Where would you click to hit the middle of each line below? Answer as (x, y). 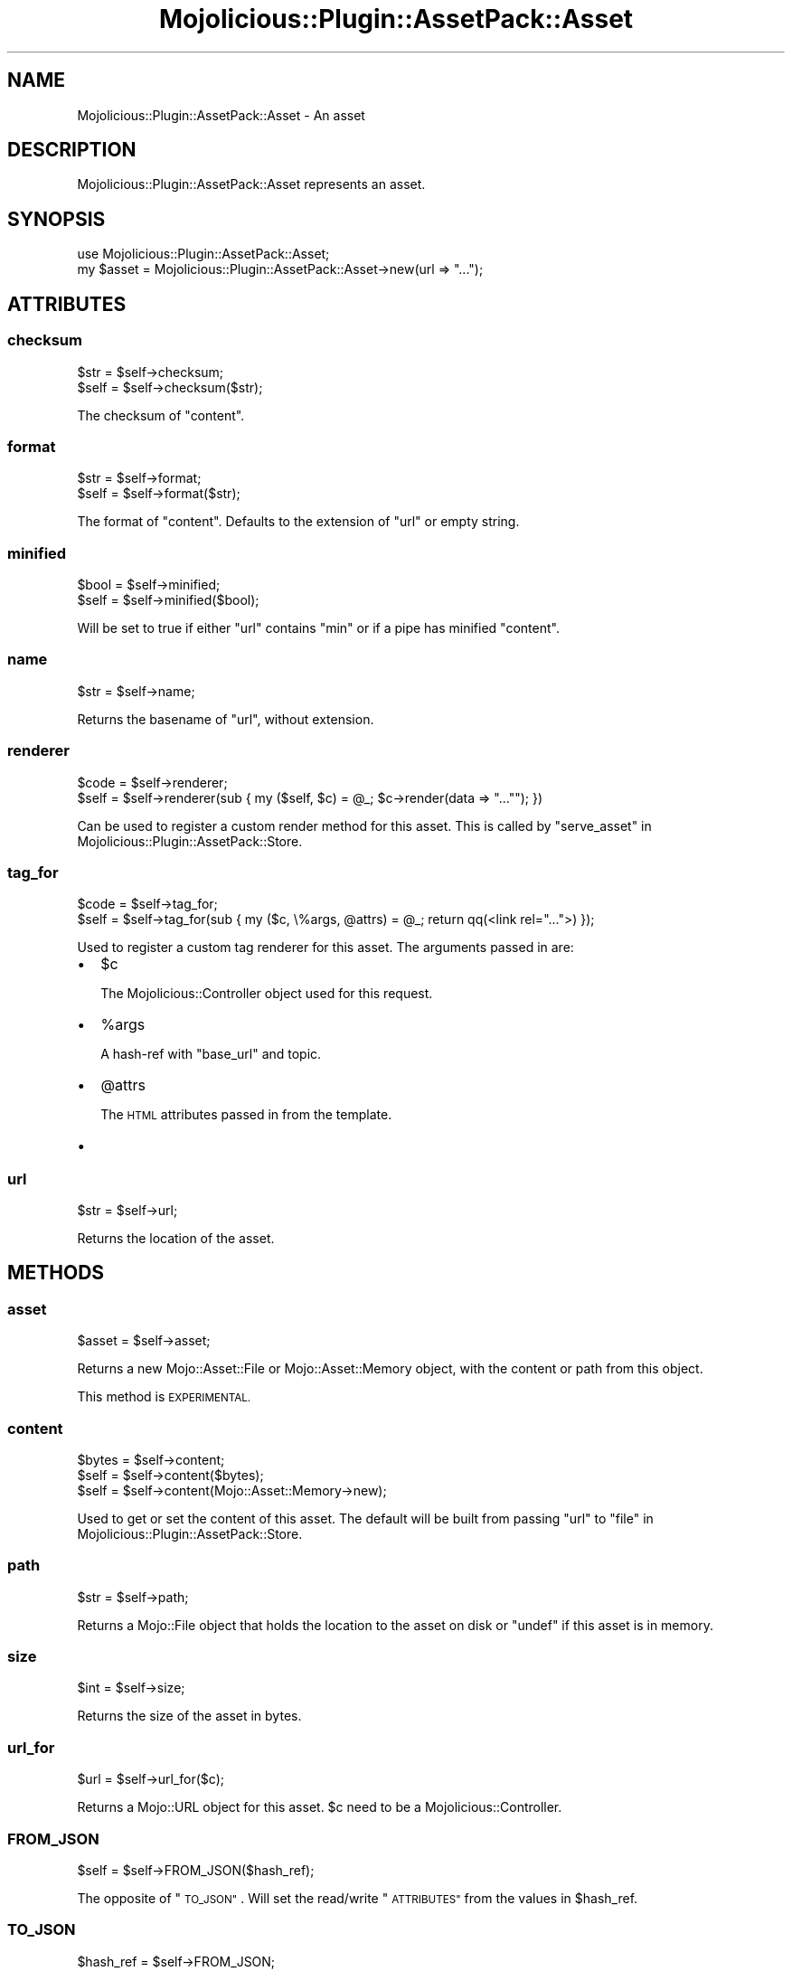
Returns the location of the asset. (176, 1238)
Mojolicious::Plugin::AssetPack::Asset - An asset (221, 115)
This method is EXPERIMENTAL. (164, 1397)
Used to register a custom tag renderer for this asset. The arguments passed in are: (325, 948)
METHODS (56, 1273)
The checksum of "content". (161, 415)
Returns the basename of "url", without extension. (226, 719)
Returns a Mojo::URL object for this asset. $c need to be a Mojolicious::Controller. (320, 1807)
